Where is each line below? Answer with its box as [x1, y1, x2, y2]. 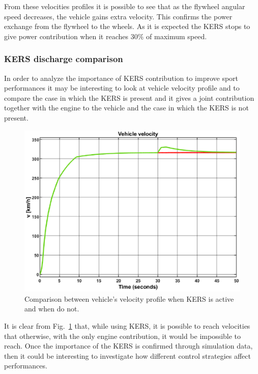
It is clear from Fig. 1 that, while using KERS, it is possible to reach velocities [4, 320, 250, 331]
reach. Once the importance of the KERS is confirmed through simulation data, [4, 340, 253, 351]
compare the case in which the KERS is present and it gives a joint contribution [4, 92, 254, 103]
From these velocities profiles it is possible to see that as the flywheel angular [4, 1, 245, 11]
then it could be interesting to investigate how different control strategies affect [4, 350, 251, 361]
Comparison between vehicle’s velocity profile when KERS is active [24, 293, 234, 304]
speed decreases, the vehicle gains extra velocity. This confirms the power [4, 11, 233, 21]
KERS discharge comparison [4, 52, 123, 65]
